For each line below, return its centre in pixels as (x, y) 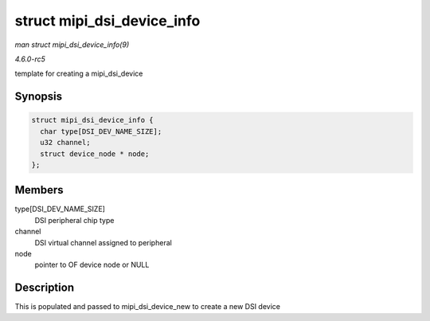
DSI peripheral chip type (74, 220)
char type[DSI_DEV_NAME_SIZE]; (101, 131)
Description (45, 288)
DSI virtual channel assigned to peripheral (104, 242)
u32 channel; (65, 143)
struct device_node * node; (95, 154)
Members (39, 190)
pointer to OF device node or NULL (92, 265)
